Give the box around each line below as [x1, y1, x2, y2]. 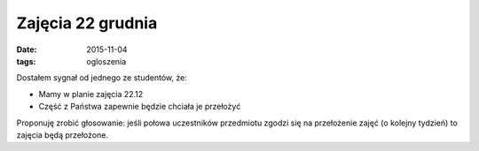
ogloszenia [86, 56, 127, 66]
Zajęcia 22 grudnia [16, 13, 158, 33]
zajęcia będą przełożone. [16, 129, 108, 140]
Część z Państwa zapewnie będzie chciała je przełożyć [38, 102, 241, 112]
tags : [16, 56, 36, 66]
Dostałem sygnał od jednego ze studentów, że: [16, 72, 188, 83]
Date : [16, 44, 37, 55]
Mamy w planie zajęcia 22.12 [38, 88, 144, 99]
